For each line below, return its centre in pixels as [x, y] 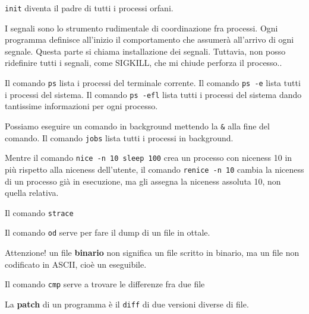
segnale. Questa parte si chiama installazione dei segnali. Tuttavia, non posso [145, 51]
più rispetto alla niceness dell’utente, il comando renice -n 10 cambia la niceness [154, 169]
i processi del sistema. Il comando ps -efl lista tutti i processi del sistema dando [153, 94]
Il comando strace [39, 212]
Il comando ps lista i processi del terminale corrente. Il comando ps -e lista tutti [153, 83]
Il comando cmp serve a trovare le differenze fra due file [105, 284]
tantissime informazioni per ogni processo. [81, 106]
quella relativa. [32, 193]
